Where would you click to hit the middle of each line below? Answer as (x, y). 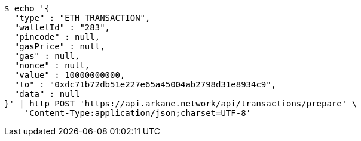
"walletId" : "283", (62, 27)
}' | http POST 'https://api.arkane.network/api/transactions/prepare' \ (181, 104)
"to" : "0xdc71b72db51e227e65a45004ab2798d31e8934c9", (145, 84)
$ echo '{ (27, 8)
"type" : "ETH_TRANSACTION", (82, 18)
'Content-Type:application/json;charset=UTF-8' (138, 113)
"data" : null (47, 94)
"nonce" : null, (52, 65)
